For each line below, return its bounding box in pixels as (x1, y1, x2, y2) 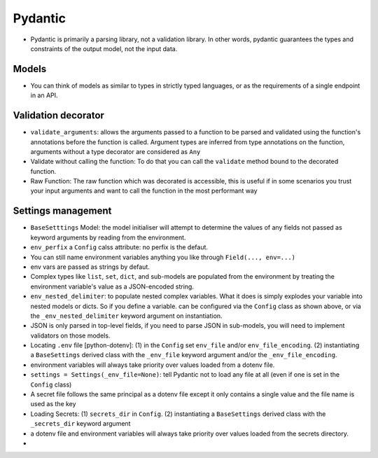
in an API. (30, 91, 59, 99)
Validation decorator (13, 109, 105, 122)
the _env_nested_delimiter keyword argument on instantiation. (30, 312, 223, 320)
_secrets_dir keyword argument (30, 419, 131, 428)
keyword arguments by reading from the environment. (30, 233, 186, 242)
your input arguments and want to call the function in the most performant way (30, 186, 258, 195)
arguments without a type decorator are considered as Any (30, 147, 201, 155)
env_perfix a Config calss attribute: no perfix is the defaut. (30, 243, 209, 251)
